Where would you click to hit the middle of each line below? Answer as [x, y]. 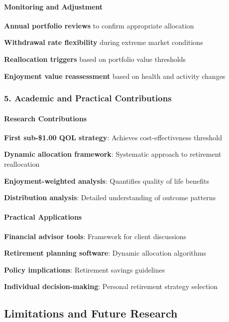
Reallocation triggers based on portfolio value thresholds [95, 59]
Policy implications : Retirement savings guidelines [85, 269]
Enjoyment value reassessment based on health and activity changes [115, 76]
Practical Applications [43, 217]
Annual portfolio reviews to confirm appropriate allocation [99, 25]
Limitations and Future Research [91, 313]
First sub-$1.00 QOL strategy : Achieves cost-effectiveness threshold [113, 137]
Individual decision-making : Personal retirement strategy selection [111, 286]
